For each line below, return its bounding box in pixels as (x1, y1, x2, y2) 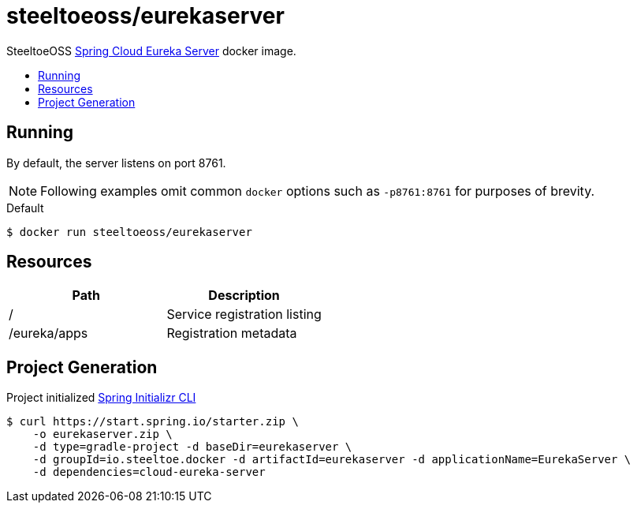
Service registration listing (166, 306, 322, 323)
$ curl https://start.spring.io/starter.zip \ (6, 415, 299, 429)
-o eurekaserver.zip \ (32, 428, 173, 441)
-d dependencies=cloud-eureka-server (32, 466, 266, 479)
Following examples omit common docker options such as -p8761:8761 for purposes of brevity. (40, 182, 595, 199)
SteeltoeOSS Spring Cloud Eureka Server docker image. (6, 43, 296, 58)
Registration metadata (166, 325, 297, 342)
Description (208, 287, 280, 304)
